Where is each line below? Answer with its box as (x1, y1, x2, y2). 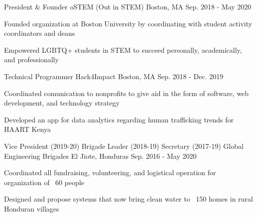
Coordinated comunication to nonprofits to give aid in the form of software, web (4, 88, 249, 98)
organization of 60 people (4, 177, 85, 187)
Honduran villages (4, 203, 59, 214)
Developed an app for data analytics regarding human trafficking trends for (4, 114, 234, 124)
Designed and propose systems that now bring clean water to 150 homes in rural (4, 194, 253, 204)
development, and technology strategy (4, 98, 120, 108)
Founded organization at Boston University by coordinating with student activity (4, 18, 253, 28)
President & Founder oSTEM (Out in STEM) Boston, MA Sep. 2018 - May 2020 (4, 1, 252, 11)
